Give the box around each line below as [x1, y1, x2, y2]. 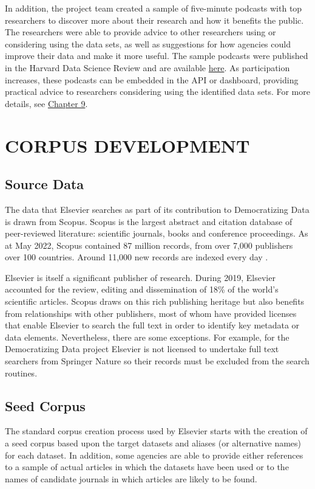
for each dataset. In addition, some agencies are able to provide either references [5, 448, 303, 461]
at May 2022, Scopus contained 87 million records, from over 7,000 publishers [5, 238, 293, 251]
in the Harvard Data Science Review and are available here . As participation [5, 61, 290, 74]
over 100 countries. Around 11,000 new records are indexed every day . [5, 251, 268, 263]
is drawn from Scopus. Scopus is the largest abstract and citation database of [5, 215, 293, 227]
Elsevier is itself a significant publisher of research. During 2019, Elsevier [5, 271, 276, 283]
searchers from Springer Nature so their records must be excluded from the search [5, 355, 310, 367]
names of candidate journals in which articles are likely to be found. [5, 472, 257, 485]
